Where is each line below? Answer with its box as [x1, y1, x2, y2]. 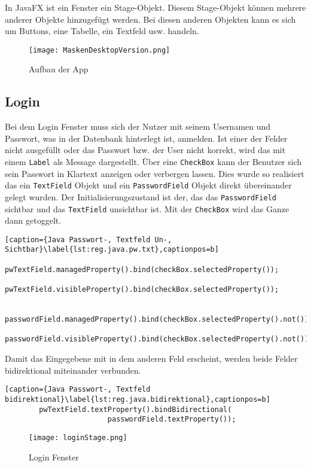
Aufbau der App [29, 63, 89, 75]
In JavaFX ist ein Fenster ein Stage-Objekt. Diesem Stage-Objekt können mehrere [5, 1, 306, 13]
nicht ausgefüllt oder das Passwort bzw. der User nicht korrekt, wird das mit [5, 144, 286, 156]
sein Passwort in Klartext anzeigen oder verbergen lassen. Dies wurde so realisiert [5, 167, 304, 179]
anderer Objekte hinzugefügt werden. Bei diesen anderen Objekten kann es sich [5, 13, 296, 25]
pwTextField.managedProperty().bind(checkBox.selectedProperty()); [5, 265, 279, 274]
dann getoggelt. [5, 214, 62, 227]
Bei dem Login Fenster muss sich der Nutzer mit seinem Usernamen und [5, 120, 271, 133]
